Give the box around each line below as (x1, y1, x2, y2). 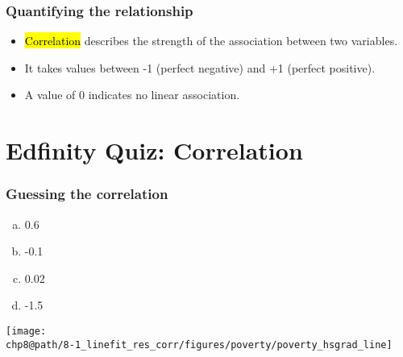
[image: (6, 325, 47, 337)
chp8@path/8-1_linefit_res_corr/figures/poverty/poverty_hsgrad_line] (6, 338, 393, 351)
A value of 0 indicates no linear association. (24, 86, 240, 103)
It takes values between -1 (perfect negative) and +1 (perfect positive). (24, 59, 376, 76)
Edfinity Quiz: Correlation (6, 134, 303, 167)
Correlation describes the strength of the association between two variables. (24, 32, 398, 49)
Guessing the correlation (6, 184, 168, 204)
